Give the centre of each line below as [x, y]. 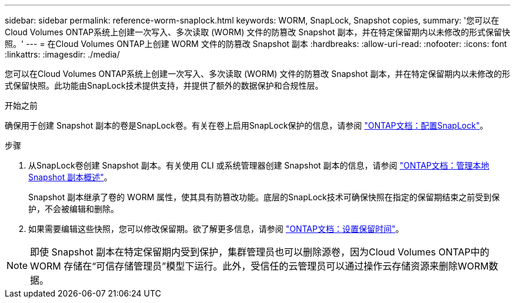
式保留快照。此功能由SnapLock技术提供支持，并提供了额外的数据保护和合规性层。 [164, 85]
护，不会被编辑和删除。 [73, 209]
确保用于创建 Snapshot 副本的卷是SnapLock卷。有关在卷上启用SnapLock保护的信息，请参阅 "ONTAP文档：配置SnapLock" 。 [246, 125]
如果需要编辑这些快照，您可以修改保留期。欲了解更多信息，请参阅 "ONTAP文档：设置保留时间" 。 [216, 229]
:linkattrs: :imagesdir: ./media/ [62, 54]
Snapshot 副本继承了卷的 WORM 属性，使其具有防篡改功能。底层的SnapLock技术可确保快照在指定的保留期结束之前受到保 [264, 197]
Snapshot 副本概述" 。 [70, 177]
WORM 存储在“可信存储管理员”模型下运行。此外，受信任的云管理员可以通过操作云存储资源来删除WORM [260, 266]
